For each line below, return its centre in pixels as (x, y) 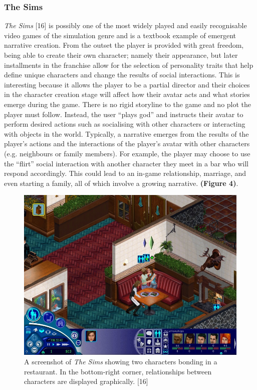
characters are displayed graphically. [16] (86, 381)
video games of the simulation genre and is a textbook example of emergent (120, 35)
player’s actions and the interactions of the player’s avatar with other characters (127, 143)
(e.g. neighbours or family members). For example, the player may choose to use (127, 153)
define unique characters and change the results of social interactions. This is (122, 75)
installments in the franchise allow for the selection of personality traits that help (129, 65)
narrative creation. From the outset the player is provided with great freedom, (124, 45)
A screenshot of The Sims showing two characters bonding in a (121, 362)
